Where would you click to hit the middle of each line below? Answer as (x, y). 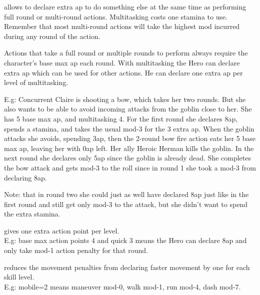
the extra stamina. (32, 214)
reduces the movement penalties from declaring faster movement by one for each (127, 267)
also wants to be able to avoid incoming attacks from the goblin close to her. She (128, 109)
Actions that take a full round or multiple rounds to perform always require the (126, 53)
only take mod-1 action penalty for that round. (76, 250)
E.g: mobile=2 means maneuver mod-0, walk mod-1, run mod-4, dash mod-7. (122, 286)
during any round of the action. (52, 36)
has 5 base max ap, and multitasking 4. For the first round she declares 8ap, (121, 118)
